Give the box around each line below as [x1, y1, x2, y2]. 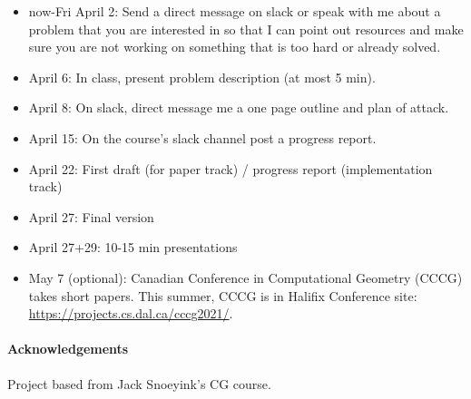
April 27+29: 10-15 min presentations [28, 238, 238, 257]
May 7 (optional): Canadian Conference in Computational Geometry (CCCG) [28, 268, 463, 287]
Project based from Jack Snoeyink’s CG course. [7, 374, 271, 393]
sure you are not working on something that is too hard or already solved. [28, 37, 441, 56]
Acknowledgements [7, 339, 129, 358]
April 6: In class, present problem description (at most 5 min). [28, 67, 376, 86]
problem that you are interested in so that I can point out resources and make [28, 19, 464, 38]
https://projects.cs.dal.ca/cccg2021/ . [28, 304, 233, 323]
